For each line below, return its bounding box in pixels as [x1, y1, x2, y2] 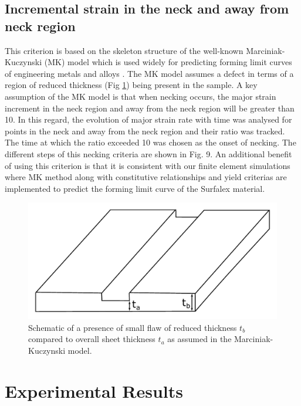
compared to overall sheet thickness [28, 333, 155, 345]
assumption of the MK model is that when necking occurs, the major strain [5, 90, 276, 102]
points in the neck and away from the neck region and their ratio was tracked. [5, 124, 285, 137]
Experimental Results [5, 378, 183, 402]
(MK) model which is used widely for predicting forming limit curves [44, 56, 292, 68]
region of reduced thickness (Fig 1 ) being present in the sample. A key [5, 79, 258, 91]
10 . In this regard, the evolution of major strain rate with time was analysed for [5, 113, 292, 126]
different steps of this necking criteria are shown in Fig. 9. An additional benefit [5, 147, 292, 160]
